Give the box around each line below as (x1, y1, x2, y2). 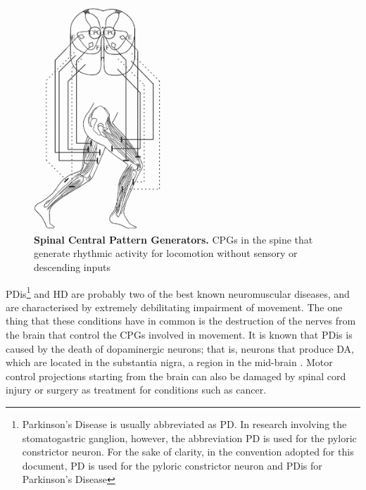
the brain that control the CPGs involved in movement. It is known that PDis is (6, 327, 353, 342)
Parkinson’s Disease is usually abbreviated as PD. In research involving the (22, 417, 347, 432)
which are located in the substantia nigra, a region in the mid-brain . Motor (6, 355, 333, 370)
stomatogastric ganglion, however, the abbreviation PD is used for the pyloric (22, 430, 357, 445)
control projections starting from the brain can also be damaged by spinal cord (6, 368, 346, 383)
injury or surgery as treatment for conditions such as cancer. (6, 382, 267, 397)
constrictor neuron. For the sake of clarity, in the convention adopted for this (22, 444, 354, 459)
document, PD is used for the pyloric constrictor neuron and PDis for (22, 458, 322, 472)
